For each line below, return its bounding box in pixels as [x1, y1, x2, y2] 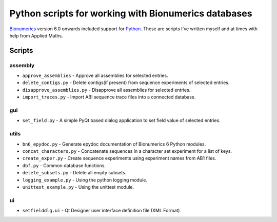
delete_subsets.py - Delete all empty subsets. [22, 170, 127, 176]
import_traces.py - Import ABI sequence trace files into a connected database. [22, 94, 196, 100]
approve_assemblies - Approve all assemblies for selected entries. [22, 72, 169, 79]
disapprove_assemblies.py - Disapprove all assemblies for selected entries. [22, 87, 191, 93]
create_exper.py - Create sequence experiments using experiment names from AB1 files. [22, 155, 216, 162]
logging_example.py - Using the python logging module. [22, 177, 148, 183]
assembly [9, 62, 35, 69]
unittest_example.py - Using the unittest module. [22, 184, 134, 190]
